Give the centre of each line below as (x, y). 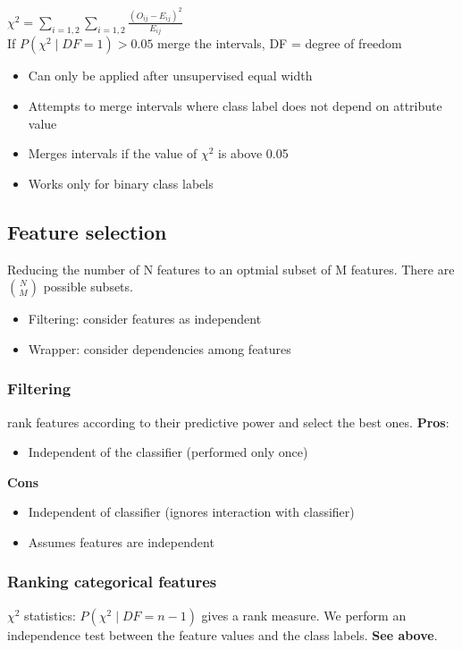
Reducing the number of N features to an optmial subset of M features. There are (231, 269)
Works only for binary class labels (121, 183)
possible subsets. (88, 287)
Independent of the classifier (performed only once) (168, 452)
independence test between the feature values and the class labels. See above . (223, 634)
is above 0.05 (253, 153)
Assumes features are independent (121, 541)
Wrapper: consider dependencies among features (160, 348)
